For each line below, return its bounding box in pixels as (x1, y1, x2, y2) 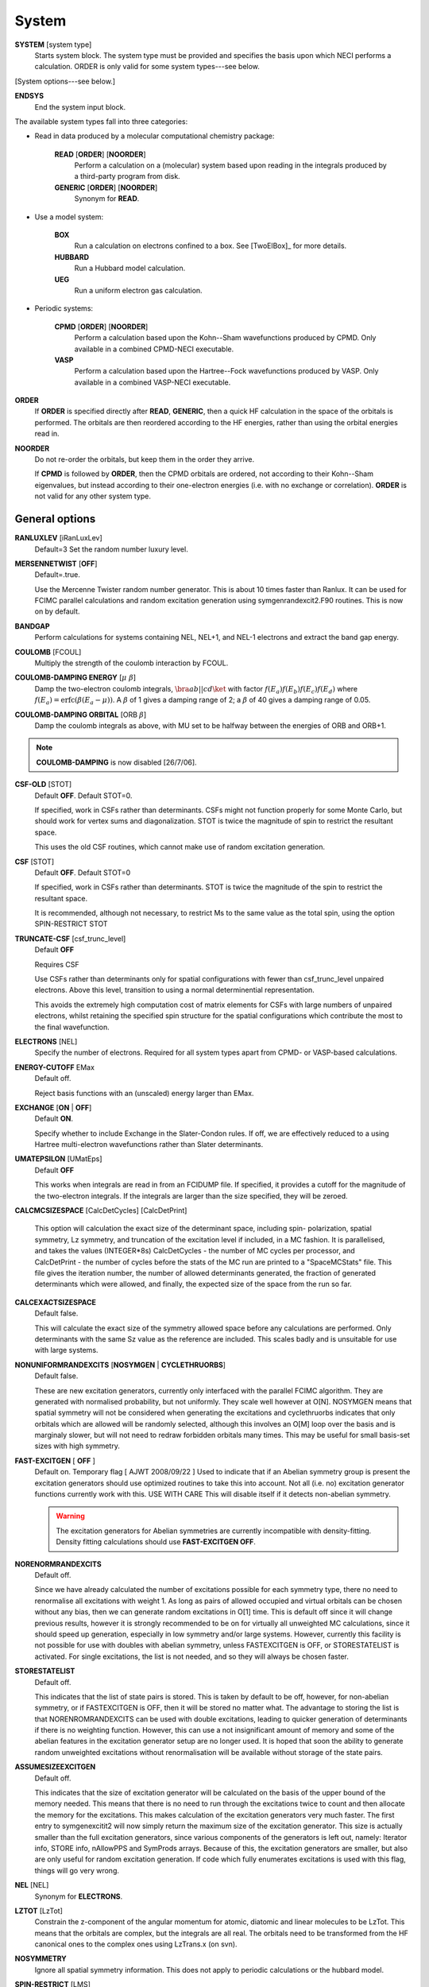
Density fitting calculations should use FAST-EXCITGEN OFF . (56, 1537, 256, 1547)
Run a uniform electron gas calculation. (74, 285, 203, 295)
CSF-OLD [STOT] (14, 780, 72, 789)
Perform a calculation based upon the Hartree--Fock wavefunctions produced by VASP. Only (74, 366, 379, 376)
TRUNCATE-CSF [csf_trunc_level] (14, 934, 126, 943)
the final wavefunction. (34, 1022, 110, 1032)
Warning (56, 1511, 85, 1521)
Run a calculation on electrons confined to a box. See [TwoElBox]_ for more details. (74, 241, 347, 250)
